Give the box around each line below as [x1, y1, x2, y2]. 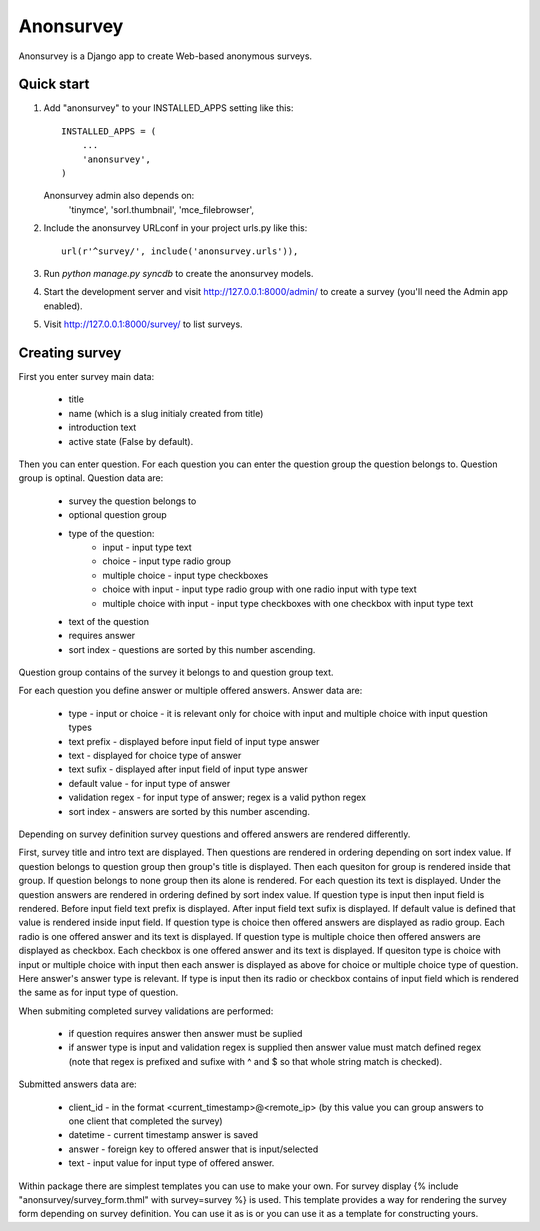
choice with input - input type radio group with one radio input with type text [102, 583, 417, 595]
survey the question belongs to [68, 495, 197, 507]
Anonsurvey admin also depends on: [43, 190, 195, 202]
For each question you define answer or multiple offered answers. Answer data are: [18, 685, 363, 697]
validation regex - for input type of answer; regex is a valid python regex [68, 791, 367, 804]
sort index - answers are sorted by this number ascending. [68, 805, 310, 817]
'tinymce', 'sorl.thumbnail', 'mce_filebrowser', [68, 203, 255, 215]
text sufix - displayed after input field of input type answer [68, 763, 309, 775]
